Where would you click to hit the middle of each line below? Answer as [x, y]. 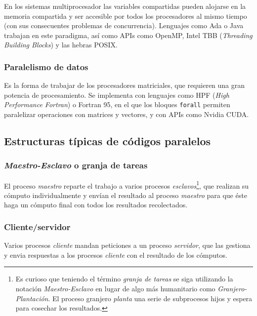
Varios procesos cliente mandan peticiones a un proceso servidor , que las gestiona [127, 245]
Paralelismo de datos [46, 66]
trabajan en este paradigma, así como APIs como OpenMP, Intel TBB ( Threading [128, 35]
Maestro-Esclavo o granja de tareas [76, 165]
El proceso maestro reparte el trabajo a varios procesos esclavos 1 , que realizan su [127, 185]
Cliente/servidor [37, 226]
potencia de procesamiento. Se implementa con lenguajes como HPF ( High [117, 95]
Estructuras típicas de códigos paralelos [107, 141]
